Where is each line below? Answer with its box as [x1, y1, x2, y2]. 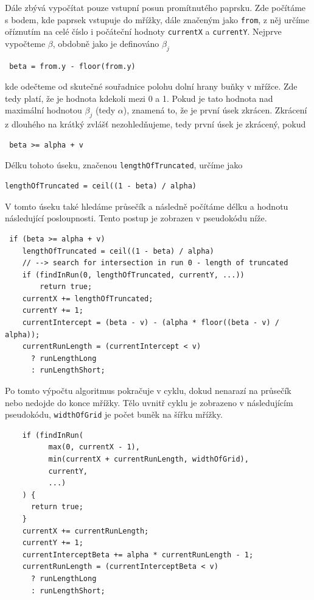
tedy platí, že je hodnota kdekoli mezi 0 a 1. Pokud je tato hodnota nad [5, 91, 273, 104]
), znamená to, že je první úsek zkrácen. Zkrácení [123, 104, 307, 116]
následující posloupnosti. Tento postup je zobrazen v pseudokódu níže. [5, 212, 267, 224]
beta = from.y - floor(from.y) [9, 62, 136, 71]
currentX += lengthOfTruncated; [22, 294, 153, 303]
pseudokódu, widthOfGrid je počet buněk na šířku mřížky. [5, 408, 223, 421]
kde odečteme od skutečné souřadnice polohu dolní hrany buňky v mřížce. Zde [5, 80, 298, 93]
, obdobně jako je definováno [52, 37, 159, 49]
